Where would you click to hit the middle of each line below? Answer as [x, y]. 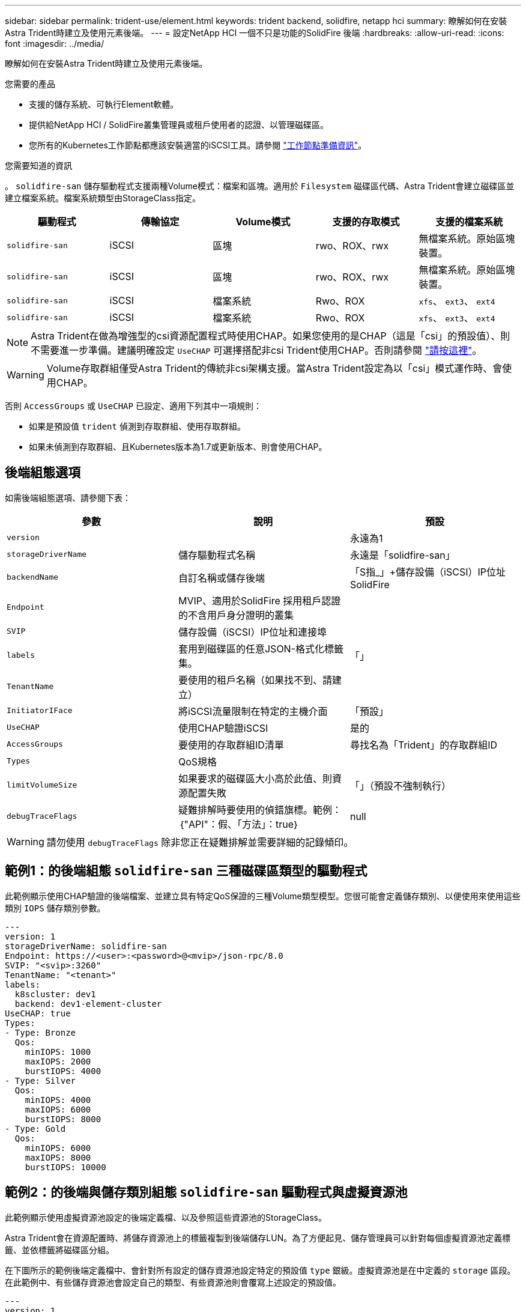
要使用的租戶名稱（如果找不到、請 [255, 680]
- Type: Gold [35, 1128]
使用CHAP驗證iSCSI [223, 728]
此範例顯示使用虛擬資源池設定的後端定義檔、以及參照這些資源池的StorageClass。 [166, 1217]
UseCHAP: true [38, 1013]
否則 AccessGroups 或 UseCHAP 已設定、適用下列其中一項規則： [133, 406]
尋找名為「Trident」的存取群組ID [424, 745]
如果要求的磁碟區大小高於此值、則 [255, 778]
